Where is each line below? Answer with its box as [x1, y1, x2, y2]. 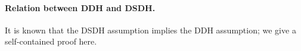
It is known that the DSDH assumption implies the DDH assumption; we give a [5, 23, 296, 36]
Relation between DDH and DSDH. [5, 1, 156, 13]
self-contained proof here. [5, 35, 97, 47]
